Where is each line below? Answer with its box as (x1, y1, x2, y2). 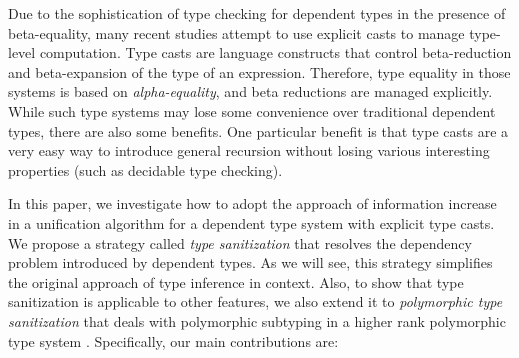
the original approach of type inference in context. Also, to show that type (8, 271, 464, 292)
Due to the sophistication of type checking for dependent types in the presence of (8, 3, 506, 23)
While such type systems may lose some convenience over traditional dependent (8, 100, 496, 121)
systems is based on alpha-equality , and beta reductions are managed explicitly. (8, 81, 493, 102)
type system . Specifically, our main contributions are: (8, 330, 339, 351)
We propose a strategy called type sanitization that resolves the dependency (8, 232, 472, 253)
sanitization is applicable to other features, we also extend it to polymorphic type (8, 291, 503, 312)
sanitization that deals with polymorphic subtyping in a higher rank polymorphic (8, 310, 506, 331)
